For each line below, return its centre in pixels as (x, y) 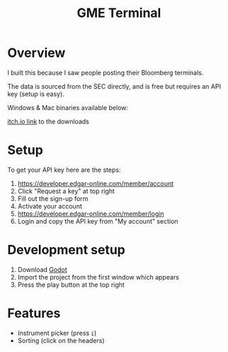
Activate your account (50, 206)
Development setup (67, 250)
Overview (36, 53)
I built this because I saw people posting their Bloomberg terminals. (106, 72)
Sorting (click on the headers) (61, 340)
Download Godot (42, 269)
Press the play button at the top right (71, 285)
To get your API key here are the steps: (64, 170)
